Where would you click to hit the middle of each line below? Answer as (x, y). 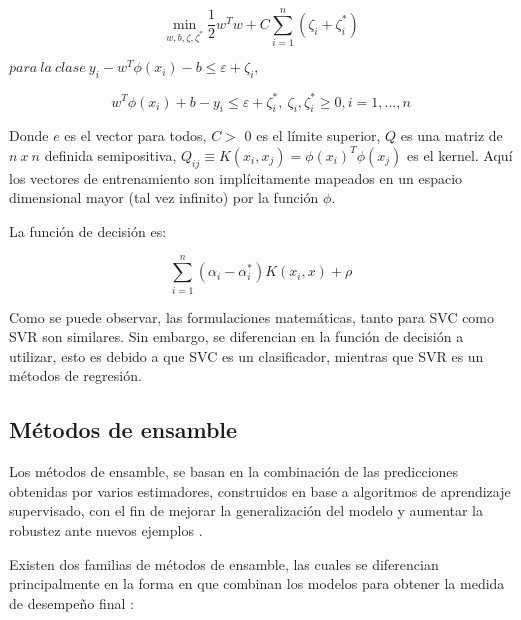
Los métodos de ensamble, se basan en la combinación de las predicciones (234, 471)
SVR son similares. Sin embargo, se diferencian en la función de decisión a (236, 336)
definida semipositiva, (110, 154)
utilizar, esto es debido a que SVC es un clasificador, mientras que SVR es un (246, 355)
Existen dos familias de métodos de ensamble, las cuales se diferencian (224, 563)
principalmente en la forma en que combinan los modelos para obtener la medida (257, 583)
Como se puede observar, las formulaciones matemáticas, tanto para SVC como (252, 316)
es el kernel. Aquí (460, 154)
